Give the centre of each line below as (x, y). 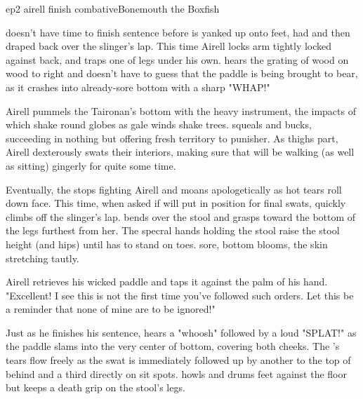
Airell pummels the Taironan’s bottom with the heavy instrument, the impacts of (181, 110)
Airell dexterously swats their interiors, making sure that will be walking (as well (180, 152)
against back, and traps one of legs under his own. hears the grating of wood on (177, 59)
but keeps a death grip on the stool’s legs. (95, 387)
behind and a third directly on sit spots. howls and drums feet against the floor (176, 373)
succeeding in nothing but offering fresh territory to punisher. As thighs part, (172, 138)
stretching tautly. (42, 258)
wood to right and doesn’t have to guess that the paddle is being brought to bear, (182, 73)
